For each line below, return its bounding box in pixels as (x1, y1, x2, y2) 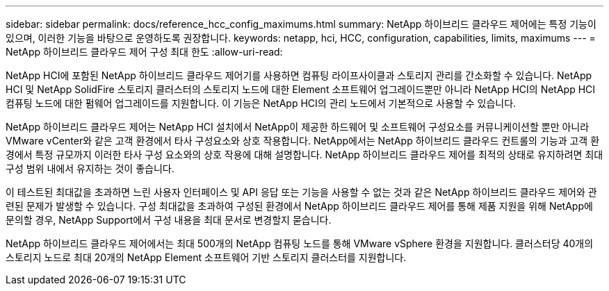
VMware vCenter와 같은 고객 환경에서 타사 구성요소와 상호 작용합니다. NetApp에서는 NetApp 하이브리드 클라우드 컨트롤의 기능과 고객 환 (6, 135, 600, 147)
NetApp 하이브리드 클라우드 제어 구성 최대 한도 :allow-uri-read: (6, 46, 283, 58)
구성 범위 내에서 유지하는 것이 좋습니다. (6, 163, 174, 174)
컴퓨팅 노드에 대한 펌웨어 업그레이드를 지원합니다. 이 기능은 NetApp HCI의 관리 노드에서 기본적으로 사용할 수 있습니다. (6, 97, 517, 109)
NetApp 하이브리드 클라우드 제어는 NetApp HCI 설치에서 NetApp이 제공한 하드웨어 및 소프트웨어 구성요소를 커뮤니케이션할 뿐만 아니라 (6, 121, 590, 133)
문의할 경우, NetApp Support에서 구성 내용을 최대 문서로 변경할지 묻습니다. (6, 214, 332, 226)
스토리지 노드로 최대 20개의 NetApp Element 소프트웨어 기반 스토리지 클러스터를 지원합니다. (6, 251, 407, 263)
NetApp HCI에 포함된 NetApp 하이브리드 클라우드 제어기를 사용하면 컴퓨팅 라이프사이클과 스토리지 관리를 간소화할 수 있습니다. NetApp (6, 69, 592, 81)
